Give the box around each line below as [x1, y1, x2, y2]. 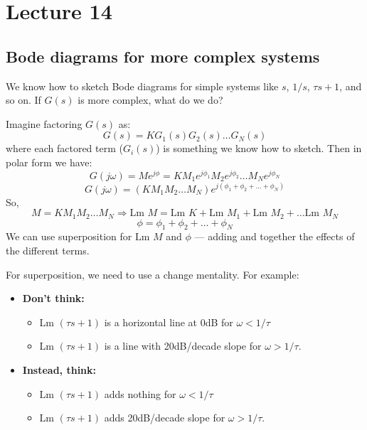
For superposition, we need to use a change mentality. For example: [6, 267, 299, 281]
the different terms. [6, 242, 90, 257]
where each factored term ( [6, 141, 123, 156]
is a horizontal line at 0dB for [104, 314, 233, 329]
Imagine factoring [6, 116, 83, 131]
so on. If [6, 92, 41, 107]
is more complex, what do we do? [78, 92, 223, 107]
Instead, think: [22, 362, 97, 377]
